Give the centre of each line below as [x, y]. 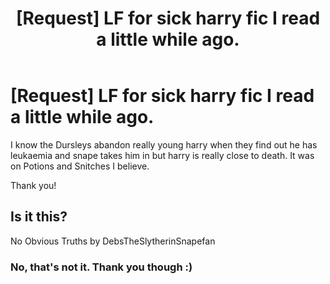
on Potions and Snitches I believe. [80, 166]
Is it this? [39, 217]
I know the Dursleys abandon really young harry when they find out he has [164, 144]
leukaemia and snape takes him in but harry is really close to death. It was [162, 155]
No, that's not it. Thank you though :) [101, 267]
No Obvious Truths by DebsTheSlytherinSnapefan [113, 241]
